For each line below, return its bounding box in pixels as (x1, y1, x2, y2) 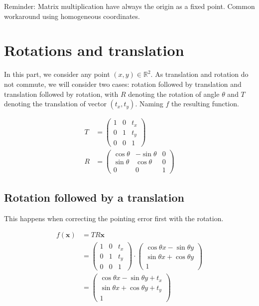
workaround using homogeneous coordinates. (4, 10, 140, 21)
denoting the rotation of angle (128, 88, 220, 99)
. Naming (135, 98, 163, 109)
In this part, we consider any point (4, 69, 110, 79)
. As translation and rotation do (150, 69, 249, 79)
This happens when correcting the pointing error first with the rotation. (4, 213, 224, 223)
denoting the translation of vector (4, 98, 107, 109)
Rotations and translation (4, 40, 184, 60)
